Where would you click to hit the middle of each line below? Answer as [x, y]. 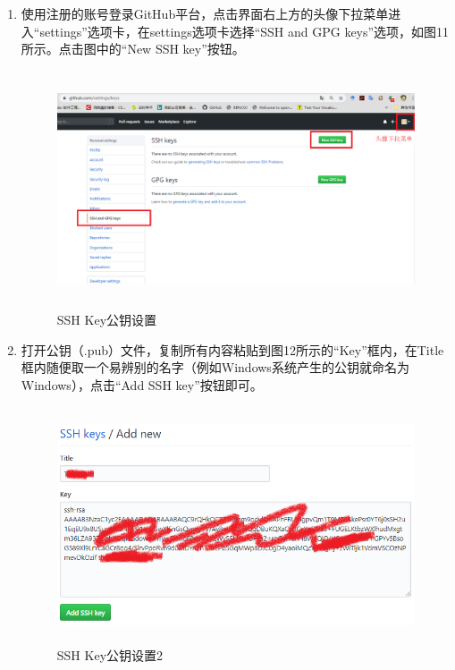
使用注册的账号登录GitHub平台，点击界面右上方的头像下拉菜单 [205, 13]
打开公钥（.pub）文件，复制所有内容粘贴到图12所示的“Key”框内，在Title [232, 349]
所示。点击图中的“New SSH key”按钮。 [133, 49]
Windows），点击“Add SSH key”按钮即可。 [142, 384]
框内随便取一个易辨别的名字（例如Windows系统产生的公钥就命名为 [215, 367]
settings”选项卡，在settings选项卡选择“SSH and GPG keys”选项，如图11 [244, 31]
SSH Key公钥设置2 [110, 655]
